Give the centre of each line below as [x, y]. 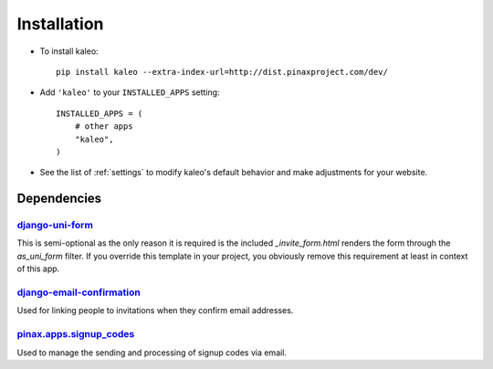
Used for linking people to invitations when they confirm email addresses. [155, 311]
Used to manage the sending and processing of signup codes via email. [152, 353]
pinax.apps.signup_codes [76, 334]
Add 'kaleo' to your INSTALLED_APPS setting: [130, 92]
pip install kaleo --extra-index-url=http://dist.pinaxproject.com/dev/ [222, 72]
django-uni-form [55, 226]
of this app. [38, 269]
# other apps [104, 127]
